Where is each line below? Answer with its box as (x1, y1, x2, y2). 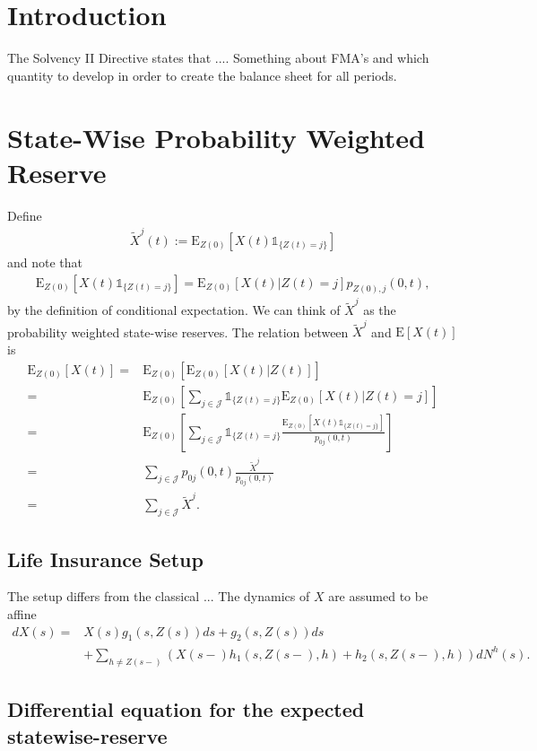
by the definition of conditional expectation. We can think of (7, 301, 341, 319)
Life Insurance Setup (7, 545, 204, 572)
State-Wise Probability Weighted (7, 118, 425, 155)
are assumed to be (328, 587, 429, 606)
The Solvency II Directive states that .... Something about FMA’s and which (7, 48, 429, 67)
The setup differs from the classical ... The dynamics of (7, 587, 310, 606)
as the (363, 301, 396, 319)
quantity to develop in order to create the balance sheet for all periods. (7, 65, 397, 84)
